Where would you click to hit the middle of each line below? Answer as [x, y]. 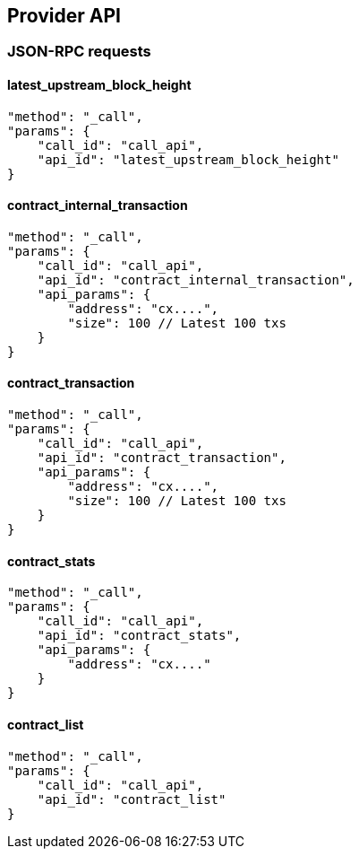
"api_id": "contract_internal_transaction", [196, 280]
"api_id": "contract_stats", [139, 636]
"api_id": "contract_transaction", [162, 458]
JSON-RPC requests [79, 52]
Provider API [64, 16]
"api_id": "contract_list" [132, 799]
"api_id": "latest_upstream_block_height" [188, 159]
